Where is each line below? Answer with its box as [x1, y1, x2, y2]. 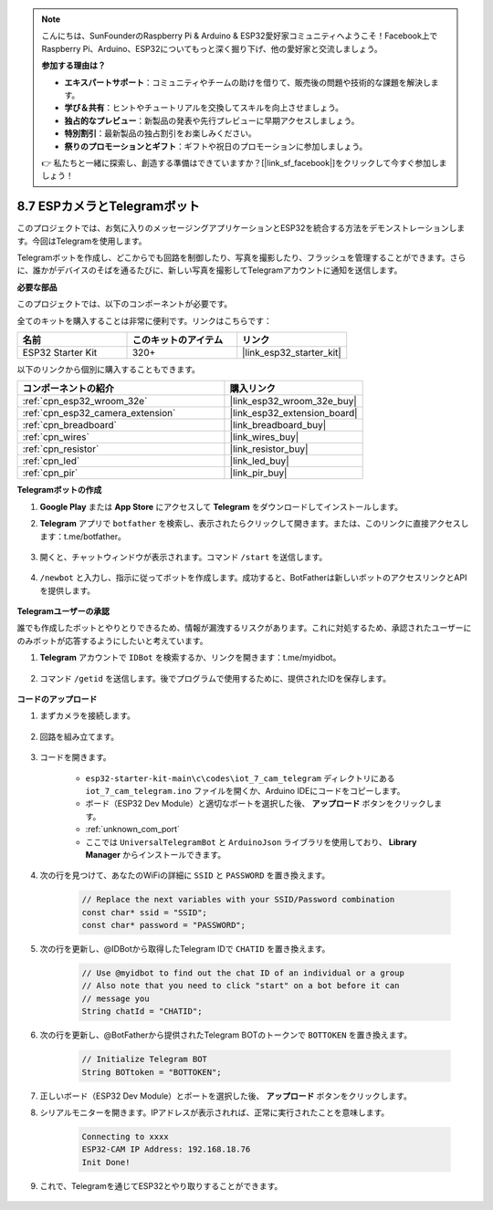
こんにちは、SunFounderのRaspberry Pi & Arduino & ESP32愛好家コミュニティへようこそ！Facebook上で [41, 30, 438, 41]
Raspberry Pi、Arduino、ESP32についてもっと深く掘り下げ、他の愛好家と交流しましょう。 [41, 43, 383, 54]
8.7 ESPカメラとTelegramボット [16, 199, 200, 214]
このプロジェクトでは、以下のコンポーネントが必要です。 [16, 298, 233, 309]
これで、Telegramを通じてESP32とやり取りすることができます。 [39, 1180, 283, 1191]
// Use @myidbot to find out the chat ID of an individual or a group [81, 968, 405, 978]
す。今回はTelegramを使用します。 [16, 235, 147, 246]
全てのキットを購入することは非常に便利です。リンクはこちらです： [16, 315, 273, 326]
